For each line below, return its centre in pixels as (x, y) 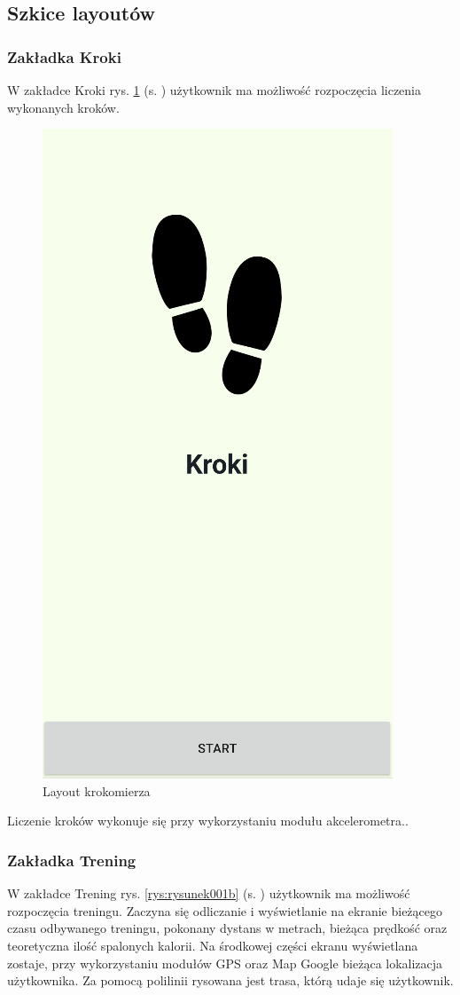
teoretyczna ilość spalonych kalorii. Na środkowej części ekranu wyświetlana (213, 945)
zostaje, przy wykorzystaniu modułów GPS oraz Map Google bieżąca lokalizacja (225, 963)
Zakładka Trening (72, 860)
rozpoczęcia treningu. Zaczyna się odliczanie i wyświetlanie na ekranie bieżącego (225, 910)
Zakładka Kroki (64, 56)
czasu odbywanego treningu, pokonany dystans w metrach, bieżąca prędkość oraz (227, 928)
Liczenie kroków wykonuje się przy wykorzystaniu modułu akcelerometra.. (208, 821)
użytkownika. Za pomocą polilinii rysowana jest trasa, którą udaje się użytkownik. (230, 980)
